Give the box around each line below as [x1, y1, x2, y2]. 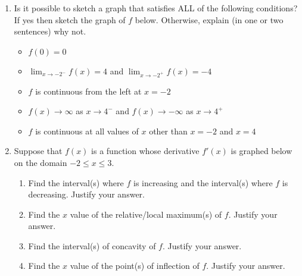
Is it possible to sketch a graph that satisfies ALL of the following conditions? [14, 2, 298, 14]
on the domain [14, 156, 67, 168]
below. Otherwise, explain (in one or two [135, 13, 284, 26]
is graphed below [231, 145, 292, 157]
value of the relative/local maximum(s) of [70, 208, 222, 220]
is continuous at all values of [35, 124, 139, 137]
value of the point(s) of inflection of [70, 259, 200, 272]
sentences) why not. [14, 25, 86, 37]
